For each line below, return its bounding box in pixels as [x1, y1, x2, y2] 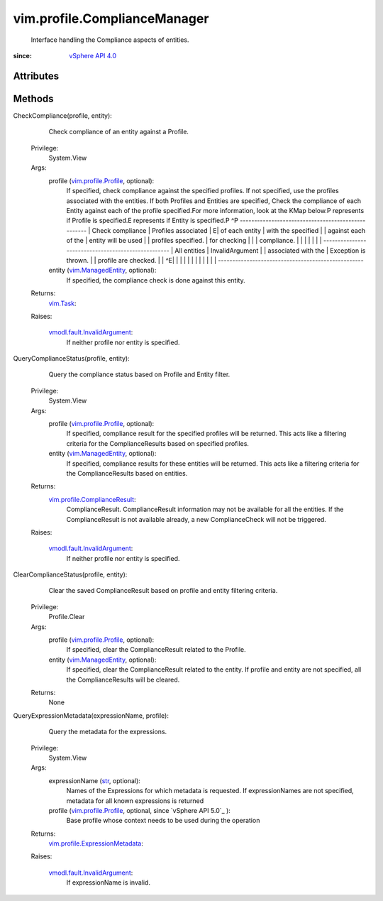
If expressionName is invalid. [66, 878, 150, 887]
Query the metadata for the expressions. [48, 728, 167, 736]
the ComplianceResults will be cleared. [66, 675, 180, 684]
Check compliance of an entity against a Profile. [48, 128, 189, 136]
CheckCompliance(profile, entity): [13, 111, 113, 120]
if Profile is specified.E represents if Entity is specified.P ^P [66, 217, 239, 225]
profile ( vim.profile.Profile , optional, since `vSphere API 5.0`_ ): [48, 806, 231, 814]
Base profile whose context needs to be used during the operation [66, 817, 260, 825]
